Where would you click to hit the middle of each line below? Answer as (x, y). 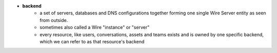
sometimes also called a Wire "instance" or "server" (95, 28)
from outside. (54, 20)
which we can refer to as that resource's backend (92, 41)
